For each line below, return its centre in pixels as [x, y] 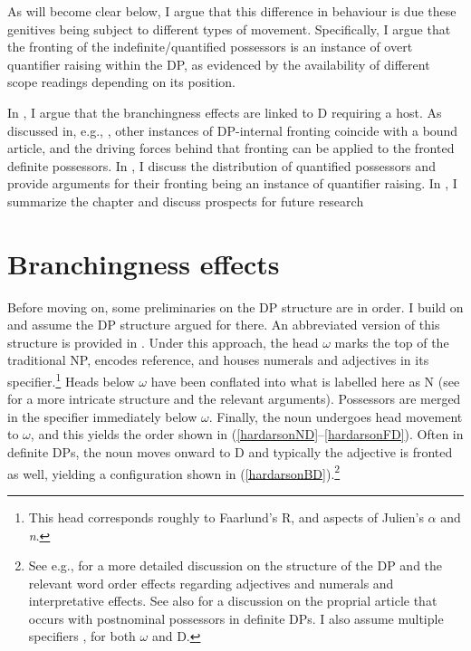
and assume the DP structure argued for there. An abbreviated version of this [224, 325]
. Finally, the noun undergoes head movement [336, 416]
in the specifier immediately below [102, 416]
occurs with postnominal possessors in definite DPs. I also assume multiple [236, 618]
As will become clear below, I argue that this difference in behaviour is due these [232, 11]
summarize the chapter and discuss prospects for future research [186, 201]
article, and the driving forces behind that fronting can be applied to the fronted [231, 148]
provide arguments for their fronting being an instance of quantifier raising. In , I [232, 183]
